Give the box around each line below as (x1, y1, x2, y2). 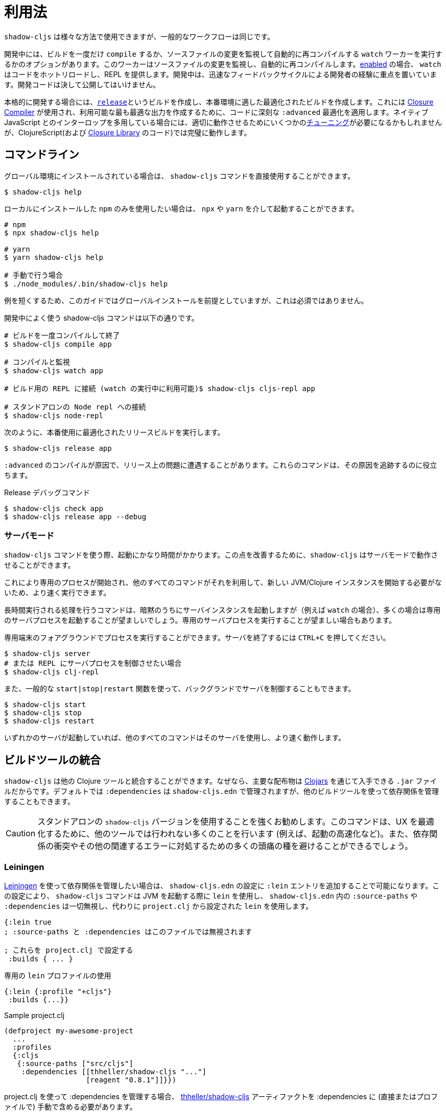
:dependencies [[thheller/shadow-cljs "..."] (21, 1067, 207, 1076)
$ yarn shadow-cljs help (4, 253, 103, 261)
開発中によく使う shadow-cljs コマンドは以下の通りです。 (4, 313, 199, 322)
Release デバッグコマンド (4, 488, 90, 497)
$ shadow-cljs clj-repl (4, 668, 99, 676)
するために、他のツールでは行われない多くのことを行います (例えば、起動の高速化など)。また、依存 (45, 829, 430, 839)
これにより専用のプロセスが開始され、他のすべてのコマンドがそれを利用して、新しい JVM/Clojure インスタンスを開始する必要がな (4, 578, 442, 587)
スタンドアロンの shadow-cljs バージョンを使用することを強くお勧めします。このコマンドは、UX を (37, 816, 418, 827)
